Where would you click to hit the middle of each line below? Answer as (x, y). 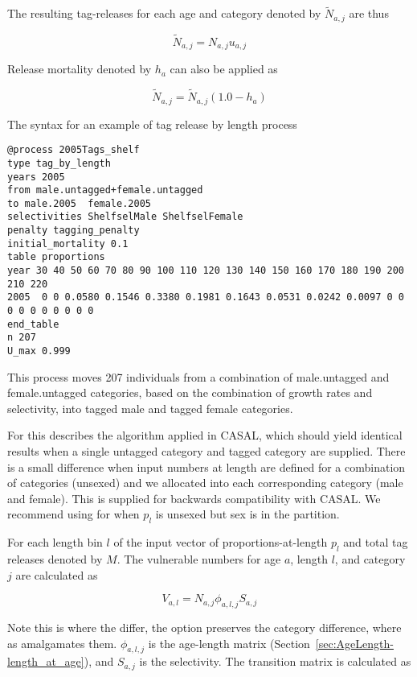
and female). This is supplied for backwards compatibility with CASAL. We (194, 498)
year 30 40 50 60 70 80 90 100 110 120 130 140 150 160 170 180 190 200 (206, 271)
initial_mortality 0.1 (68, 244)
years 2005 (36, 177)
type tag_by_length (59, 163)
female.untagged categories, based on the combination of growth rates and (190, 392)
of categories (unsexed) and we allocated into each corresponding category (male (205, 483)
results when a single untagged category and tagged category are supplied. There (206, 451)
